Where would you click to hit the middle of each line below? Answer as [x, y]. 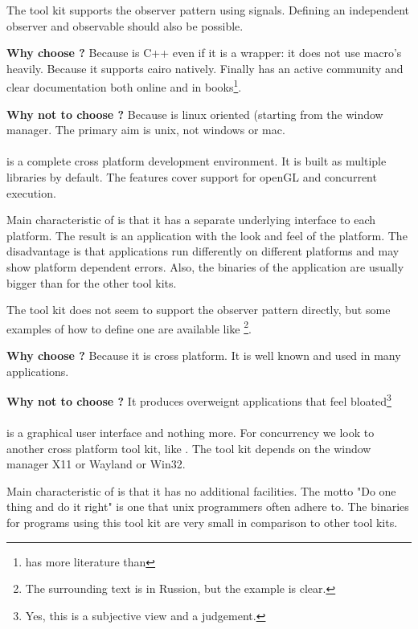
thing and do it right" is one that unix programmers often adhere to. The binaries [208, 506]
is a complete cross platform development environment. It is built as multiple [197, 161]
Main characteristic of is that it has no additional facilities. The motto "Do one [201, 490]
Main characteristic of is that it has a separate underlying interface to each [191, 220]
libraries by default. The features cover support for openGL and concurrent [192, 177]
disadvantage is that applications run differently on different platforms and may [203, 251]
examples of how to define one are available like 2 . [129, 327]
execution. [31, 192]
